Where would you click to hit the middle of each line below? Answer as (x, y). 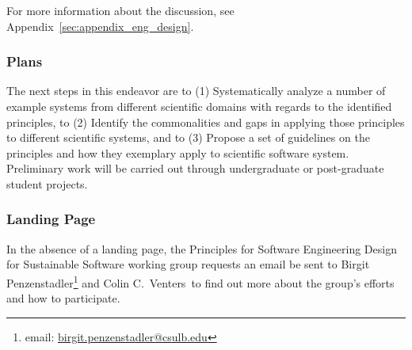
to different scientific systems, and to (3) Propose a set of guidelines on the (188, 137)
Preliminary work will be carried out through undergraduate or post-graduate (195, 168)
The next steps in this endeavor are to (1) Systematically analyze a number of (196, 91)
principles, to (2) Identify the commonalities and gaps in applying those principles (206, 122)
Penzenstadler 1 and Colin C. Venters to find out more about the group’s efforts (200, 281)
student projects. (47, 183)
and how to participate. (63, 298)
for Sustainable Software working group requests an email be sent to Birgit (188, 264)
